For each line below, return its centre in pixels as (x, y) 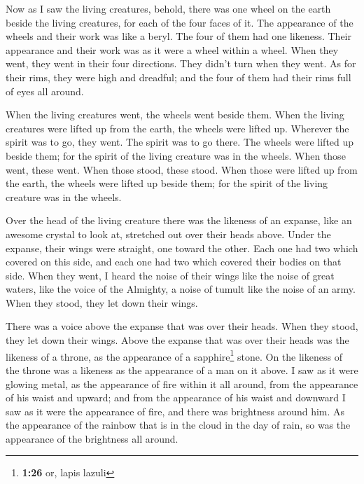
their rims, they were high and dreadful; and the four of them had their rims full (178, 77)
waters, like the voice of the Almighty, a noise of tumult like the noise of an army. (181, 289)
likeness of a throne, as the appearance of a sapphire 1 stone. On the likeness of (174, 355)
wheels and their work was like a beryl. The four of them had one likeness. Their (178, 36)
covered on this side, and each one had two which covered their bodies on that (174, 262)
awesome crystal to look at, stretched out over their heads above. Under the (168, 234)
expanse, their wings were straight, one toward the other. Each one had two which (182, 248)
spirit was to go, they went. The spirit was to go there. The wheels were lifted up (180, 142)
